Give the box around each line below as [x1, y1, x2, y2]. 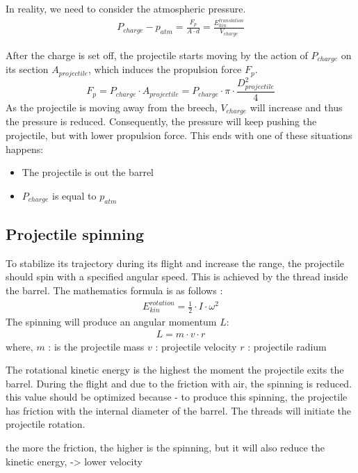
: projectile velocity [155, 339, 237, 353]
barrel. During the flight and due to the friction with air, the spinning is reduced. [6, 376, 352, 390]
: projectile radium [247, 339, 327, 353]
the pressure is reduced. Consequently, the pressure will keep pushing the [6, 114, 317, 129]
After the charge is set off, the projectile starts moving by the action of [6, 47, 308, 62]
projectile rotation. [6, 417, 86, 431]
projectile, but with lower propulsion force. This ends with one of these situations [6, 127, 352, 142]
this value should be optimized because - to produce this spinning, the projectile [6, 390, 348, 404]
